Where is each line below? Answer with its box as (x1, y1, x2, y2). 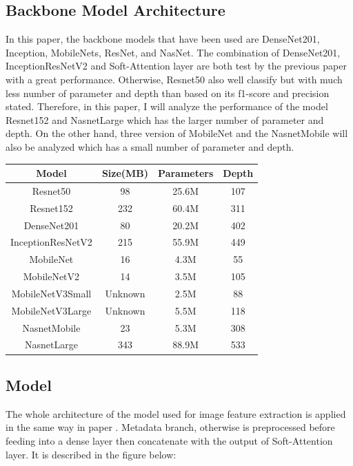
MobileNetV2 (23, 269, 80, 284)
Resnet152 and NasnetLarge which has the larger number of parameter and (6, 112, 324, 127)
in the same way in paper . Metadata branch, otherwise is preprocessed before (6, 420, 335, 434)
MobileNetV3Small (11, 286, 92, 300)
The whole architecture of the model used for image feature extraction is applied (6, 406, 346, 421)
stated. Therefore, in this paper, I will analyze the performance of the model (6, 99, 328, 114)
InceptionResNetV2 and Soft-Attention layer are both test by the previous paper (6, 59, 347, 73)
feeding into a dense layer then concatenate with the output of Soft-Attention (6, 433, 333, 447)
